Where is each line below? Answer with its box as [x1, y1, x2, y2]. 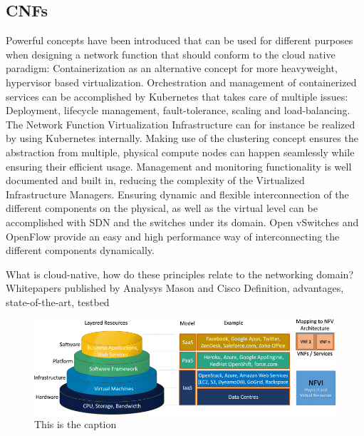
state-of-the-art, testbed [6, 294, 110, 309]
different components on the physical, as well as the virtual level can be [6, 201, 318, 216]
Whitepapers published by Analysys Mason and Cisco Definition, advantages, [6, 280, 344, 295]
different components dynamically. [6, 243, 155, 258]
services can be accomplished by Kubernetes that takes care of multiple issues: [6, 88, 348, 103]
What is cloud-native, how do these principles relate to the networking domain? [6, 266, 354, 281]
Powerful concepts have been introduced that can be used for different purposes [6, 33, 353, 48]
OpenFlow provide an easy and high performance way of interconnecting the [6, 228, 340, 243]
